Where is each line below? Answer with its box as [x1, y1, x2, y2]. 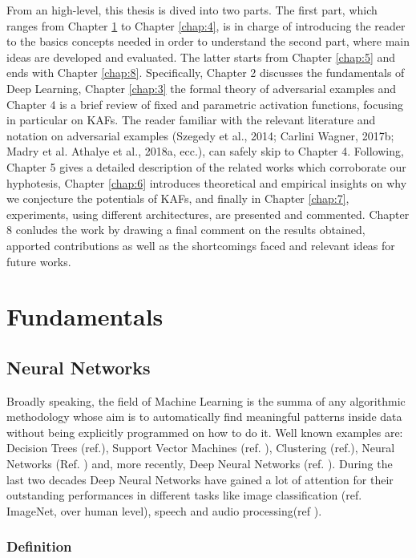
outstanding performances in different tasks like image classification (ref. [6, 487, 362, 503]
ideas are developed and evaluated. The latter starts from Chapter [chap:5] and [6, 48, 396, 65]
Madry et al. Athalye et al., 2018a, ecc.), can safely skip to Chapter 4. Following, [6, 143, 404, 160]
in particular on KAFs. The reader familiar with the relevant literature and [6, 111, 376, 128]
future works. [6, 253, 71, 269]
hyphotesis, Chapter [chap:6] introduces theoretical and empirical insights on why [6, 174, 407, 191]
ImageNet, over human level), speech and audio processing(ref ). [6, 502, 322, 519]
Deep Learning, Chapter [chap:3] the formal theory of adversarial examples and [6, 79, 397, 96]
